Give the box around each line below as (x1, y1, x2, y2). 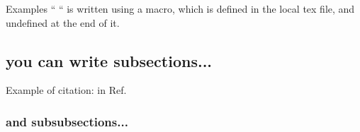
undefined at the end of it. (6, 15, 120, 30)
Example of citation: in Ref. (6, 83, 127, 97)
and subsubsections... (6, 112, 128, 130)
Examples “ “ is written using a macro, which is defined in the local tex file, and (6, 1, 355, 16)
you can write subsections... (6, 49, 213, 71)
